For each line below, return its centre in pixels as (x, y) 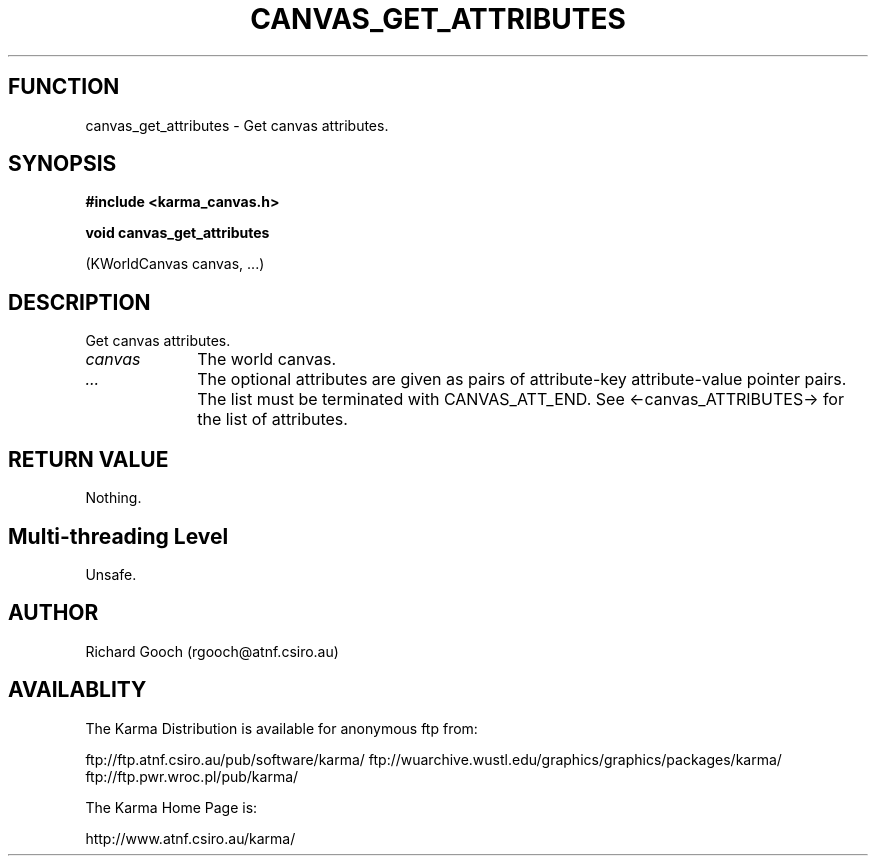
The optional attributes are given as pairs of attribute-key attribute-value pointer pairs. (522, 379)
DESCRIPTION (79, 302)
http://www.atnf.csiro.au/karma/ (190, 838)
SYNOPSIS (62, 164)
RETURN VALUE (88, 459)
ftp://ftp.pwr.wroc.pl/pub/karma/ (192, 776)
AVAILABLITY (77, 690)
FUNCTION (64, 87)
